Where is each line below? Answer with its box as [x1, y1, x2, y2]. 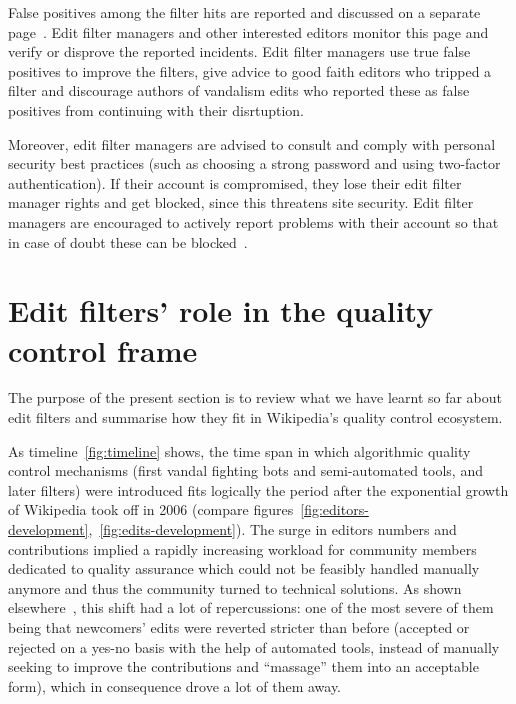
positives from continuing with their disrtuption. [8, 99, 304, 120]
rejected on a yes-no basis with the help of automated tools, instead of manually [8, 636, 500, 657]
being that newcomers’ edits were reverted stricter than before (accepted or [8, 616, 470, 637]
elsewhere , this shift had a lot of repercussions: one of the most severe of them [8, 597, 494, 618]
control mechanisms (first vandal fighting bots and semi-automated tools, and [8, 460, 483, 481]
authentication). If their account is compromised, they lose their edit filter [8, 172, 462, 193]
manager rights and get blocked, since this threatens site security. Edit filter [8, 192, 474, 213]
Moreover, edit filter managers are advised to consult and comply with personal [8, 133, 496, 154]
